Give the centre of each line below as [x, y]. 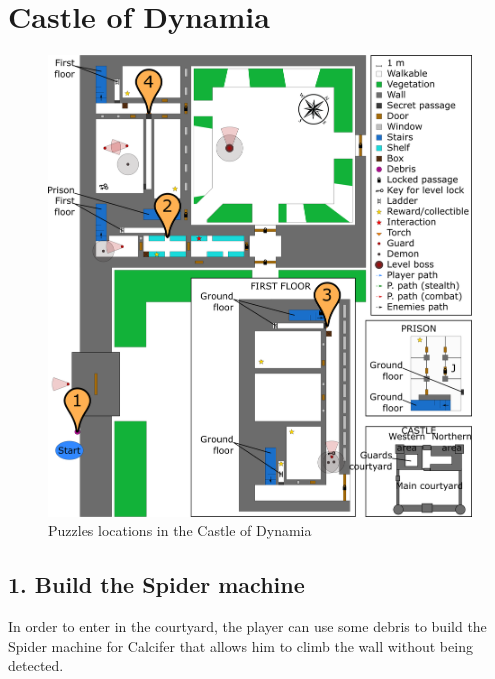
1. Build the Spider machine [156, 584]
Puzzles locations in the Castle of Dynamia [180, 530]
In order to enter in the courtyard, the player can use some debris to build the [247, 625]
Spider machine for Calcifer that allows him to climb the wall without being [240, 645]
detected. [36, 665]
